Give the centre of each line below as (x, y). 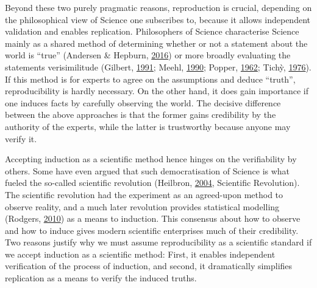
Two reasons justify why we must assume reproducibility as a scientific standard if (158, 242)
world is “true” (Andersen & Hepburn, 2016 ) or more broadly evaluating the (148, 55)
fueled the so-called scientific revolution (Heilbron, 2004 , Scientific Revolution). (152, 183)
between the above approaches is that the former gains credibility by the (141, 115)
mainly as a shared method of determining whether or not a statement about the (156, 43)
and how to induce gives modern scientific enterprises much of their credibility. (152, 230)
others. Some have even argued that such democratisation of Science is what (148, 170)
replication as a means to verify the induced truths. (101, 278)
